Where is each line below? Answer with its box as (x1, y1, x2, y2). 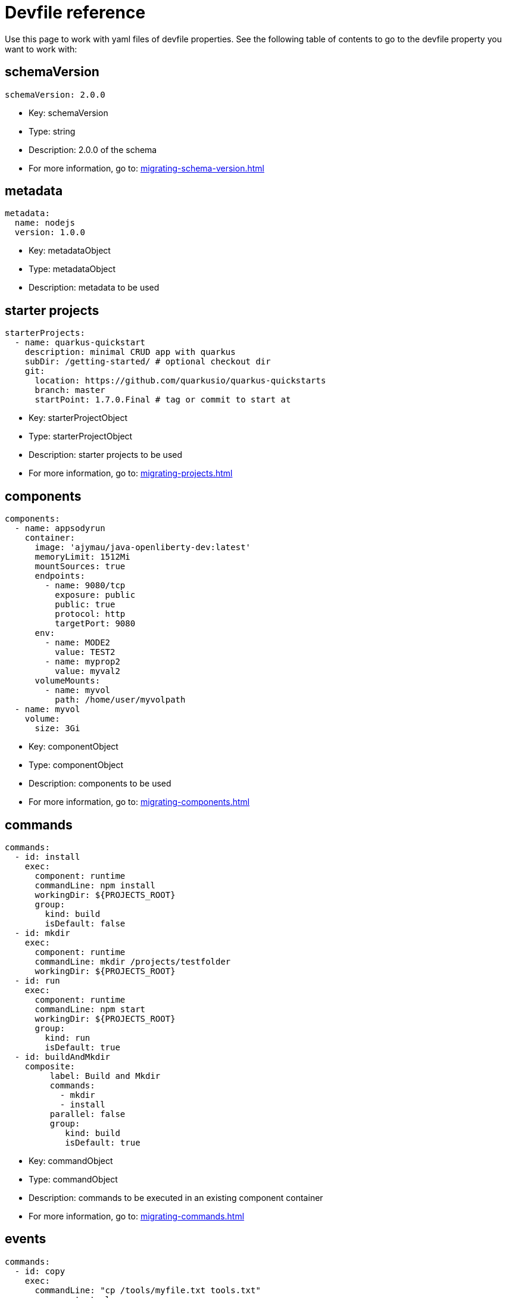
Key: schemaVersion (29, 107, 108, 118)
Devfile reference (5, 2, 146, 23)
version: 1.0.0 (14, 227, 85, 238)
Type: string (29, 126, 76, 136)
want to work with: (5, 43, 77, 54)
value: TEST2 (55, 647, 115, 657)
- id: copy (14, 1266, 65, 1276)
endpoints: (35, 571, 85, 581)
